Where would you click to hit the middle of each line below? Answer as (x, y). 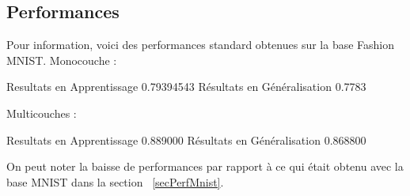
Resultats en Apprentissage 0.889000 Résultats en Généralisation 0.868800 (186, 139)
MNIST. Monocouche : (62, 60)
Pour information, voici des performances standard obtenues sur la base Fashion (201, 45)
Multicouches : (42, 113)
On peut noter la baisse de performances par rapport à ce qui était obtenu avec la (205, 166)
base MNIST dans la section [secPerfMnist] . (115, 181)
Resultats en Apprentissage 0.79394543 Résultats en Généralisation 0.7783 (186, 87)
